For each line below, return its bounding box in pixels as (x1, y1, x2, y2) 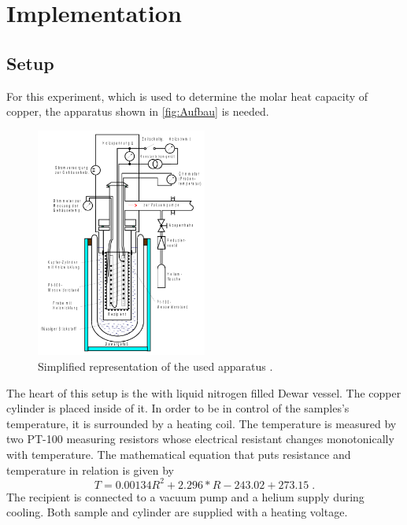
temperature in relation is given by (6, 461, 174, 478)
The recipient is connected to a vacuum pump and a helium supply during (6, 488, 364, 505)
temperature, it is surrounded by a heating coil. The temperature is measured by (6, 415, 397, 431)
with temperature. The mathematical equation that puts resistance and (6, 446, 351, 462)
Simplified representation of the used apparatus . (38, 358, 273, 374)
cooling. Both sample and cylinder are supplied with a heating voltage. (6, 504, 348, 520)
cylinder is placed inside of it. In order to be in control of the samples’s (6, 400, 350, 416)
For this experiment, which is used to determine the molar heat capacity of (6, 87, 368, 104)
